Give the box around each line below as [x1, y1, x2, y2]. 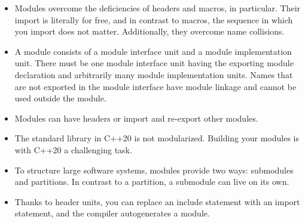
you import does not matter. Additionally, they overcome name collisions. [14, 25, 285, 38]
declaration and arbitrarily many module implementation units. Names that [14, 68, 293, 80]
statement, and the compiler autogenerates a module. [14, 207, 210, 219]
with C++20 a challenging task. [14, 143, 132, 156]
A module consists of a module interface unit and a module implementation [14, 45, 292, 57]
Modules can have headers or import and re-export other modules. [14, 112, 258, 124]
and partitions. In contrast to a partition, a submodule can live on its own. [14, 175, 289, 188]
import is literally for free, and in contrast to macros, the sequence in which [14, 13, 293, 26]
